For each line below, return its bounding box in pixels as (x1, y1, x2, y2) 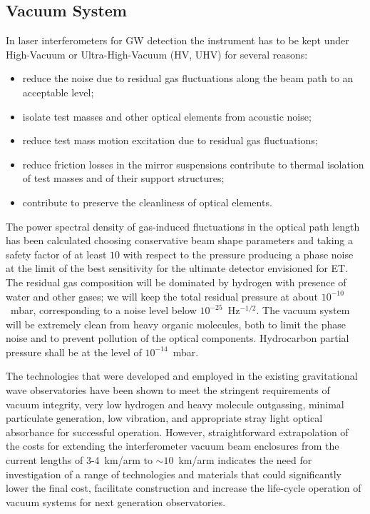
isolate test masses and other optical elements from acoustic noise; (22, 109, 312, 124)
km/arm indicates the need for (178, 453, 312, 468)
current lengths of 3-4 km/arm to (6, 453, 153, 468)
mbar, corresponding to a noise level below (10, 303, 197, 318)
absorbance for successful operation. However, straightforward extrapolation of (6, 424, 349, 439)
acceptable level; (22, 84, 94, 99)
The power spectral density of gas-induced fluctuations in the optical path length (6, 218, 360, 233)
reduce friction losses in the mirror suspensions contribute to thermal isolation (22, 156, 364, 171)
